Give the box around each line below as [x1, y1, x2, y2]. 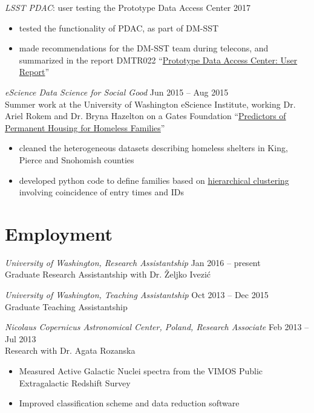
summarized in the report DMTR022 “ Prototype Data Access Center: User [19, 53, 298, 66]
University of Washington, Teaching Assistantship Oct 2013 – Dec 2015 [5, 288, 269, 301]
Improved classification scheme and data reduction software [19, 397, 240, 409]
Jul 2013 [5, 332, 36, 345]
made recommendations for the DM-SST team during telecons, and [19, 42, 269, 54]
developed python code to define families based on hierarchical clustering [19, 174, 289, 186]
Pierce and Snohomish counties [19, 153, 134, 166]
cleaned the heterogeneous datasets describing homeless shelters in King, [19, 141, 288, 154]
